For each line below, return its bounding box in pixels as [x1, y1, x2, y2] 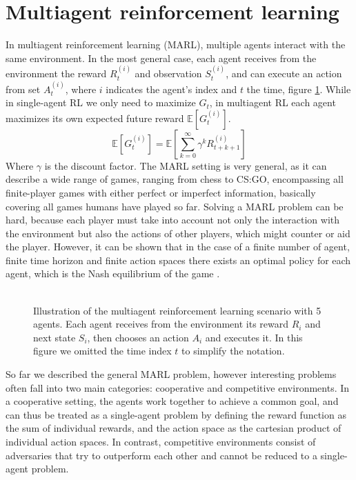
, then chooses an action [87, 330, 189, 344]
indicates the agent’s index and [106, 81, 237, 96]
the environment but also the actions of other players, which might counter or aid [6, 226, 350, 240]
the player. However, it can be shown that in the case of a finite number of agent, [6, 239, 350, 254]
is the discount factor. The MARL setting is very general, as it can [44, 158, 327, 172]
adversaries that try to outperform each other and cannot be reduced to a [6, 448, 317, 462]
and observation [135, 66, 202, 81]
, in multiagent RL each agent [209, 95, 336, 110]
